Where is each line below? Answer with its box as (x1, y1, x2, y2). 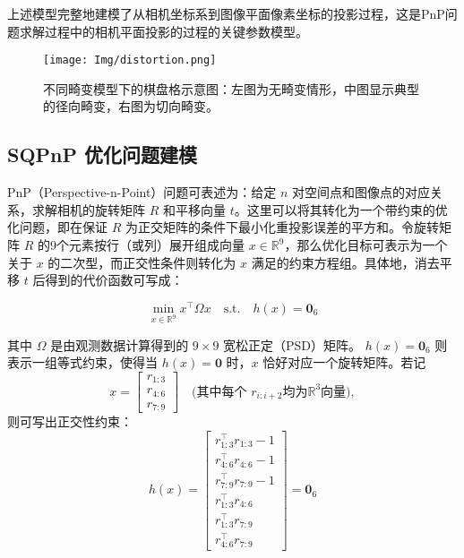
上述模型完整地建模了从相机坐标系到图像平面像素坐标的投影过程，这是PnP (7, 4, 445, 22)
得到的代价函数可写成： (45, 270, 184, 289)
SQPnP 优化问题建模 (7, 141, 198, 168)
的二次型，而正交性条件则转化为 (47, 253, 236, 271)
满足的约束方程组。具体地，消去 (251, 253, 440, 271)
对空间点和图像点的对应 (292, 183, 431, 202)
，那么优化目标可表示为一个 (284, 236, 448, 254)
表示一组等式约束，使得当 (7, 353, 158, 372)
